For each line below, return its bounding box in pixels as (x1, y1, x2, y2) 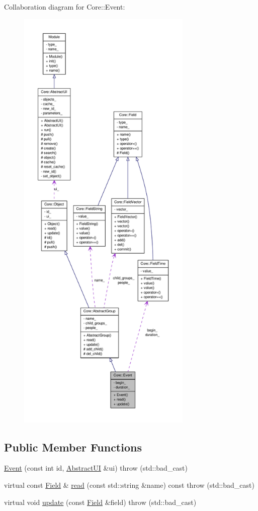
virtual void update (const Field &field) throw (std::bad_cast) (4, 496, 197, 507)
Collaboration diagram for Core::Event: (4, 2, 125, 12)
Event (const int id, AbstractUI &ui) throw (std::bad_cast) (4, 463, 188, 473)
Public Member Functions (4, 439, 142, 455)
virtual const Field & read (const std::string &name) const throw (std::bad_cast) (4, 479, 254, 490)
